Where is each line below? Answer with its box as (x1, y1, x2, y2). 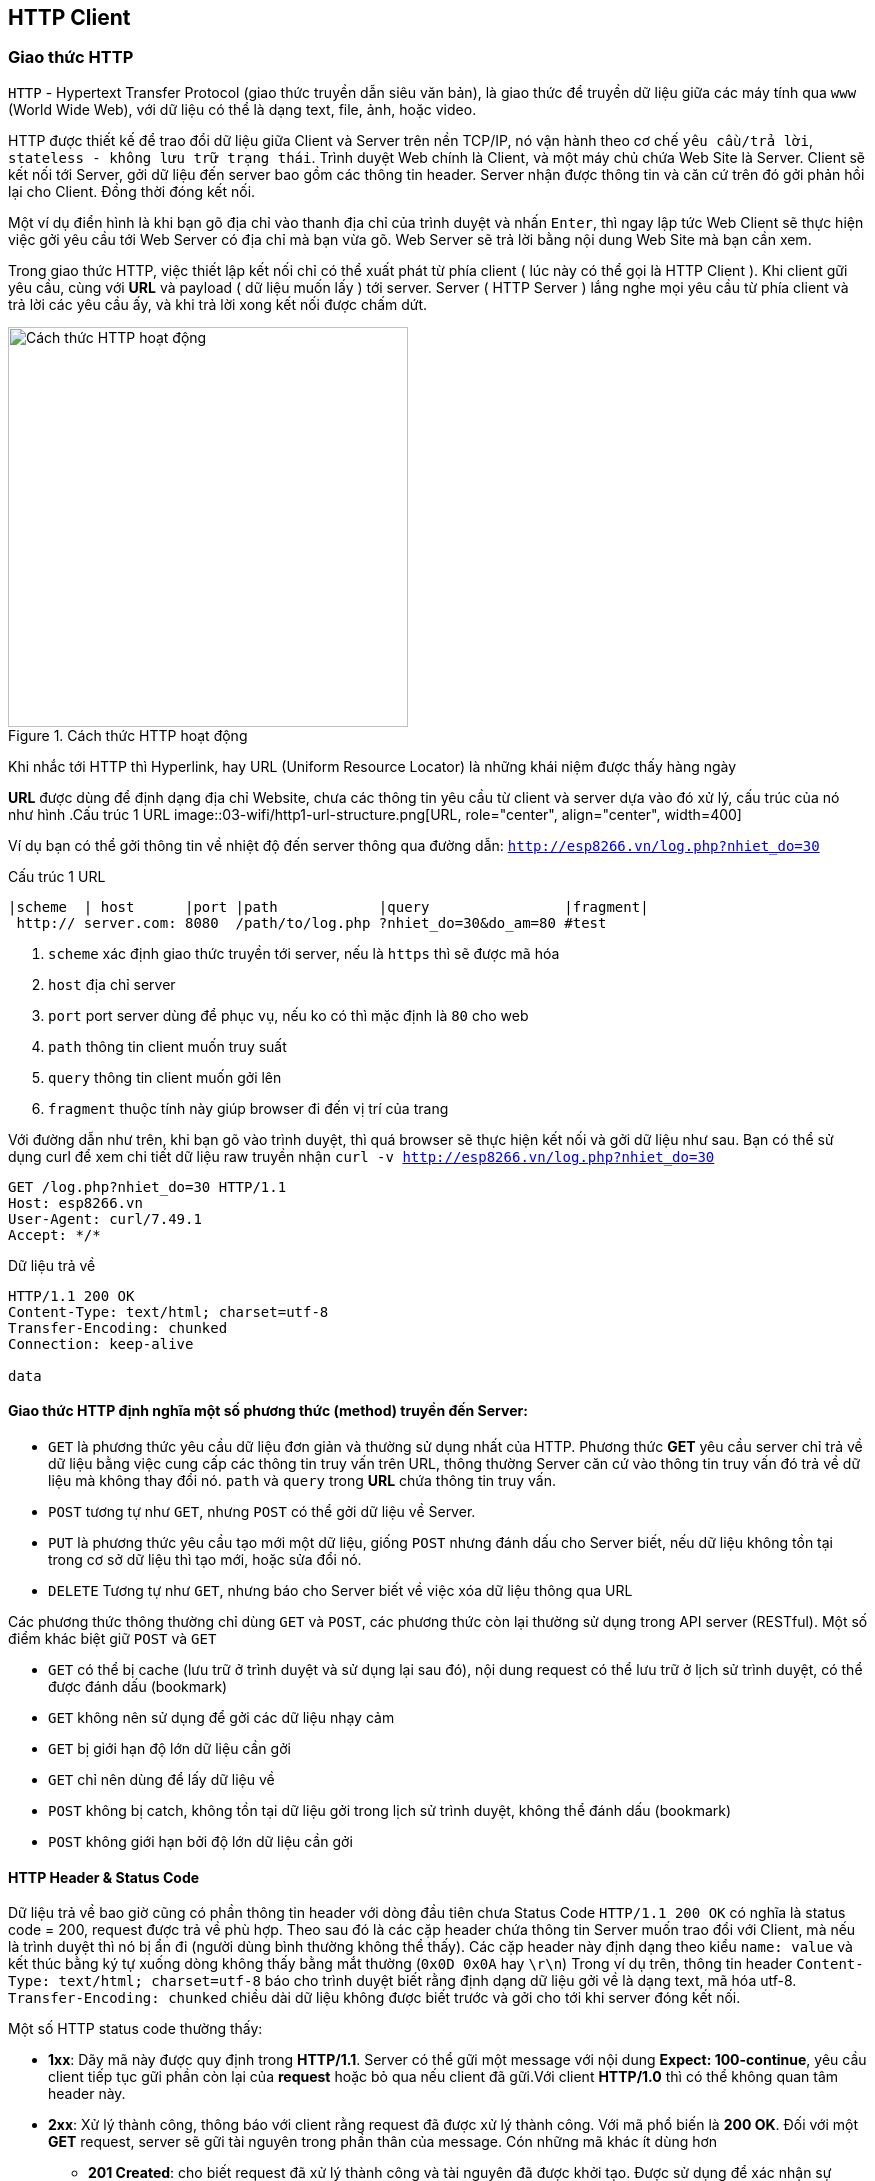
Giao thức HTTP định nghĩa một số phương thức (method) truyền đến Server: (8, 1402, 528, 1420)
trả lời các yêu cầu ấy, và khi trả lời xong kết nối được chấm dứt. (8, 295, 428, 313)
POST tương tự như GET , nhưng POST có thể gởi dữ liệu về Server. (48, 1503, 476, 1521)
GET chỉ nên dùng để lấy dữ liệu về (48, 1771, 275, 1789)
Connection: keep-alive (8, 1335, 194, 1352)
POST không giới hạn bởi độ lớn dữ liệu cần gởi (48, 1833, 353, 1851)
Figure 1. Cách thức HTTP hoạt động (8, 726, 248, 744)
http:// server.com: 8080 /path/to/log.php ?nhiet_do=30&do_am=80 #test (16, 914, 607, 931)
